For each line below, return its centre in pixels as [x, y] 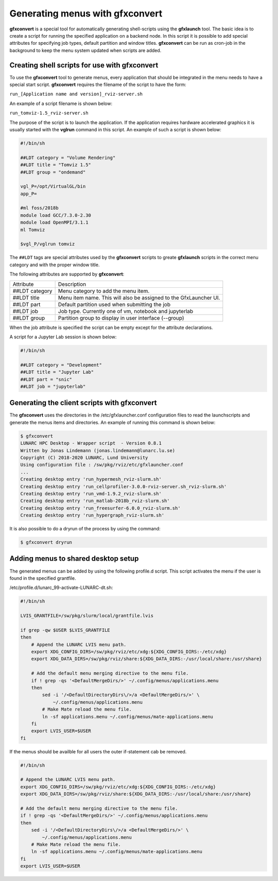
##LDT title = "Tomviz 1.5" [56, 165]
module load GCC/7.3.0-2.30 [56, 215]
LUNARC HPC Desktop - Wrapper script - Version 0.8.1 [91, 443]
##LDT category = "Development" [61, 365]
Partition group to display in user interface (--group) [121, 318]
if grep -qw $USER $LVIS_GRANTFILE [65, 630]
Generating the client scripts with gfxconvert [83, 403]
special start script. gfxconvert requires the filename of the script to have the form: [98, 84]
